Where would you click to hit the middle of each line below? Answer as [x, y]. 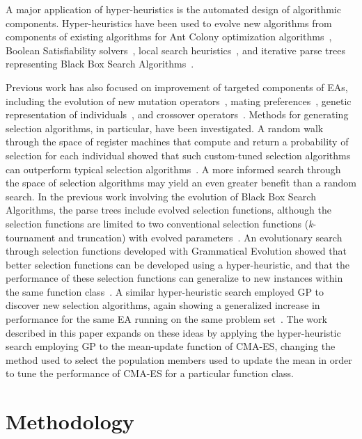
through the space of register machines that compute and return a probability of [177, 142]
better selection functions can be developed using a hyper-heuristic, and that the [178, 264]
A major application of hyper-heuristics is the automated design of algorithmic [173, 9]
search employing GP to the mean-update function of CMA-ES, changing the [171, 346]
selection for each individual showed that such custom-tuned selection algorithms [178, 155]
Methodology [70, 421]
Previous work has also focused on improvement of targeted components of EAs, [177, 87]
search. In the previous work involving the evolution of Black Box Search [161, 196]
